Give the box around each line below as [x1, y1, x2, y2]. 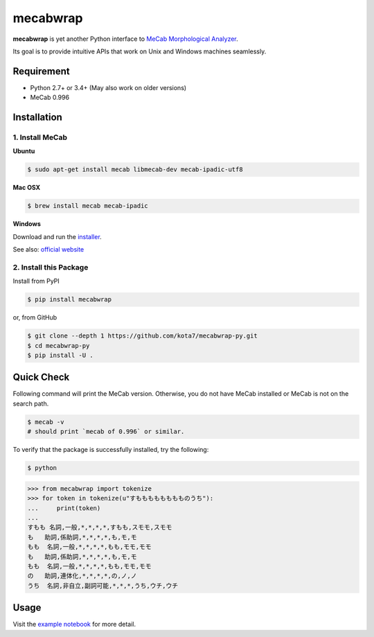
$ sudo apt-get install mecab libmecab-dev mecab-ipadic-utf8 [27, 166, 243, 173]
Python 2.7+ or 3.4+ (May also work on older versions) [30, 83, 187, 91]
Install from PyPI [12, 277, 60, 286]
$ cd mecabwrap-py [27, 342, 90, 349]
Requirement [12, 65, 71, 77]
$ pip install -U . [27, 351, 93, 359]
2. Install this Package [12, 262, 89, 272]
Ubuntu [12, 147, 35, 155]
